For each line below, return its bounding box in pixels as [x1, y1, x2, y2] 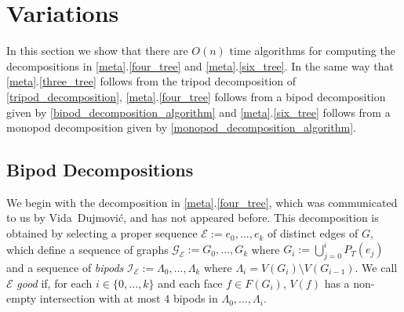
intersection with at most [39, 290, 161, 307]
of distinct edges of [267, 225, 359, 241]
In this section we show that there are [6, 42, 188, 59]
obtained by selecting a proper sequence [6, 225, 198, 241]
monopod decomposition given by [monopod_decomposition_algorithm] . [6, 119, 356, 136]
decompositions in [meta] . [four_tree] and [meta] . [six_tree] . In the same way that [6, 57, 394, 74]
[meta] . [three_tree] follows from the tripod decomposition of [6, 73, 297, 89]
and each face [158, 274, 223, 291]
